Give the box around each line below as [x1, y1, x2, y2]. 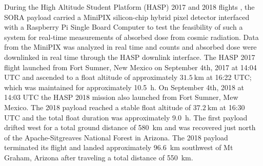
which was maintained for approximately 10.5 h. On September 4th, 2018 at [4, 81, 245, 92]
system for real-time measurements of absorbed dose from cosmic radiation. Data [4, 31, 259, 42]
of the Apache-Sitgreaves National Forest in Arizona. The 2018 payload [4, 132, 228, 142]
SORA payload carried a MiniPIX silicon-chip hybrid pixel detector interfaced [4, 11, 250, 22]
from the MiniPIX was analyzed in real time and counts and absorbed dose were [4, 42, 257, 52]
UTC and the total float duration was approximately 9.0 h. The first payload [4, 112, 248, 122]
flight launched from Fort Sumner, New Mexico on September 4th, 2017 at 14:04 [4, 61, 257, 72]
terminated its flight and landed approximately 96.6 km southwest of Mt [4, 142, 233, 153]
